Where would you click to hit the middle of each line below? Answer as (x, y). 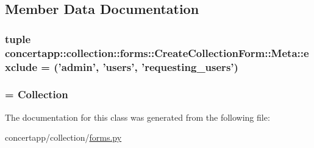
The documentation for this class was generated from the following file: (137, 117)
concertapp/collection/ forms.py (63, 137)
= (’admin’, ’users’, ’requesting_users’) (140, 66)
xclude (21, 66)
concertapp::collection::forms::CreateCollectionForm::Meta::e (157, 52)
